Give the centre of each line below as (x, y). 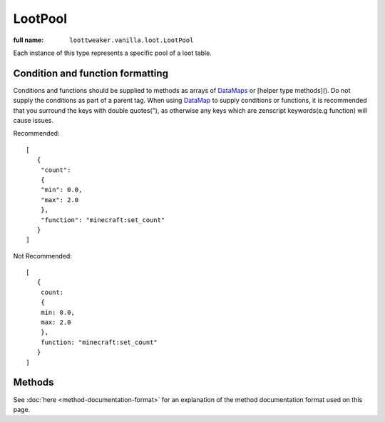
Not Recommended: (43, 256)
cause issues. (33, 121)
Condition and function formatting (91, 73)
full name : (29, 40)
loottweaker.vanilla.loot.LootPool (132, 40)
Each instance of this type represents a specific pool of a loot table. (112, 53)
